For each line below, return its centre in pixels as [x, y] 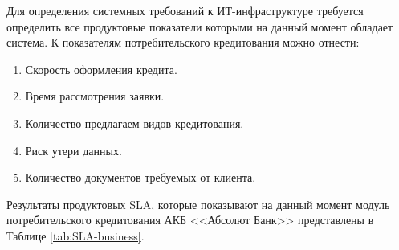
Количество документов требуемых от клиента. [140, 177]
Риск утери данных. [73, 150]
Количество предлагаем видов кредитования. [134, 123]
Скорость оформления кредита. [101, 69]
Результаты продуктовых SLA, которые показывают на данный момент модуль [198, 204]
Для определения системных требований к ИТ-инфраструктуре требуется [185, 10]
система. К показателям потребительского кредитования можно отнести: [183, 42]
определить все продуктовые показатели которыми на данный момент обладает [200, 26]
